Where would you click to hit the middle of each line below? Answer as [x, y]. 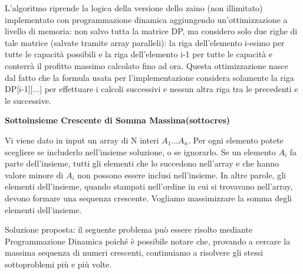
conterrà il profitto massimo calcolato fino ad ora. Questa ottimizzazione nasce [146, 65]
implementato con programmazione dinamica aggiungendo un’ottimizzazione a [146, 19]
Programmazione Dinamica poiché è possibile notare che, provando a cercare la [148, 241]
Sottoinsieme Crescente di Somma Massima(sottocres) [118, 120]
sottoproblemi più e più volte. [58, 264]
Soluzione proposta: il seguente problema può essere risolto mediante [129, 229]
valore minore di [34, 174]
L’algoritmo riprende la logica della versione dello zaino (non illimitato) [134, 8]
